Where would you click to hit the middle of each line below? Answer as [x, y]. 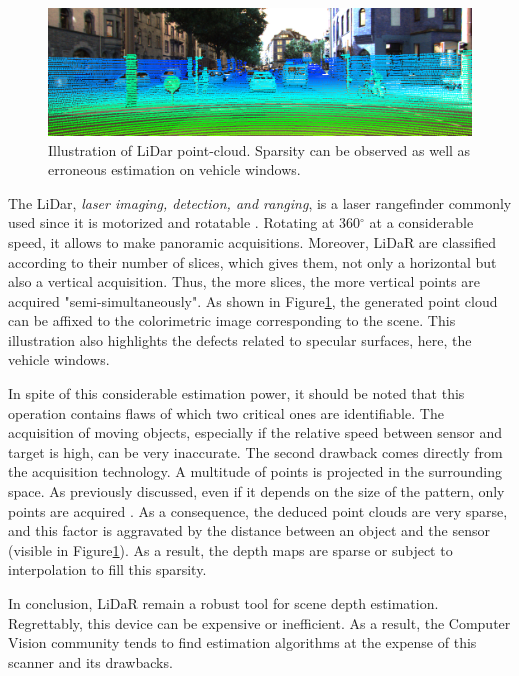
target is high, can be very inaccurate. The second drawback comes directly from [255, 451]
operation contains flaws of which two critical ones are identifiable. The [226, 412]
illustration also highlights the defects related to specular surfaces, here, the [240, 339]
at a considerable [421, 222]
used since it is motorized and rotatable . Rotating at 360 [184, 222]
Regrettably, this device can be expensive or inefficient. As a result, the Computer [259, 622]
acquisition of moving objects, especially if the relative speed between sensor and [255, 432]
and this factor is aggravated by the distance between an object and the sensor [249, 530]
